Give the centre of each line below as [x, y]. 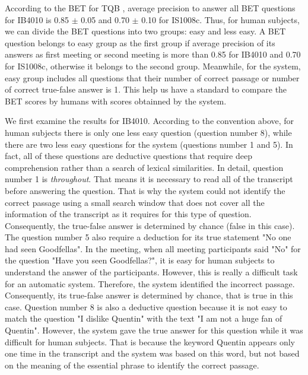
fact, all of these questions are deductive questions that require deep [128, 156]
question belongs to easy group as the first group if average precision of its [140, 42]
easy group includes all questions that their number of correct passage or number [152, 77]
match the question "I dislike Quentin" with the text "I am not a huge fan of [144, 318]
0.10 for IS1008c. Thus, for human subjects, [220, 19]
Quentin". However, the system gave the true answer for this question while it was [154, 330]
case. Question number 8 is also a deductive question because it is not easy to [146, 306]
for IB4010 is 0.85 [37, 19]
